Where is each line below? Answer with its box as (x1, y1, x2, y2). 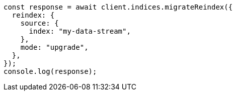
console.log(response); (4, 67, 97, 75)
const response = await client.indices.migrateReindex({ (4, 3, 233, 11)
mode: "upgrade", (20, 43, 89, 51)
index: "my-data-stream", (29, 27, 131, 35)
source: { (20, 19, 59, 27)
